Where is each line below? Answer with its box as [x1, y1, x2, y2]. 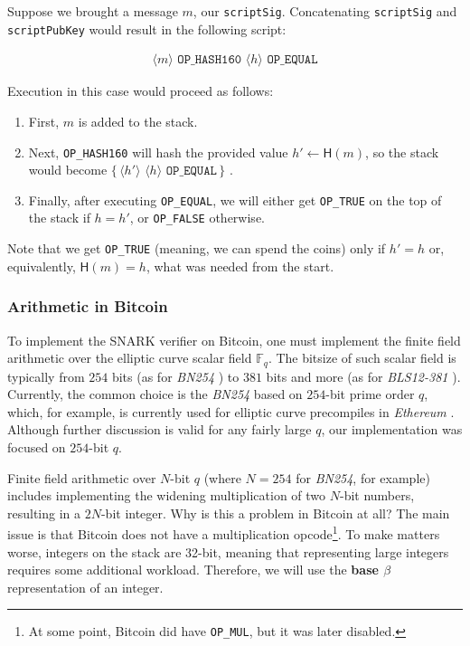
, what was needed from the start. [146, 256, 334, 275]
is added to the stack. [78, 111, 198, 130]
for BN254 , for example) [296, 468, 430, 487]
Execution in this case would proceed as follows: [7, 81, 274, 100]
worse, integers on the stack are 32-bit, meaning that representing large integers [7, 542, 449, 561]
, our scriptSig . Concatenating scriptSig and [193, 2, 457, 20]
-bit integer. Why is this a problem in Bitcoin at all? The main [100, 503, 450, 522]
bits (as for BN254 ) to [111, 366, 240, 385]
